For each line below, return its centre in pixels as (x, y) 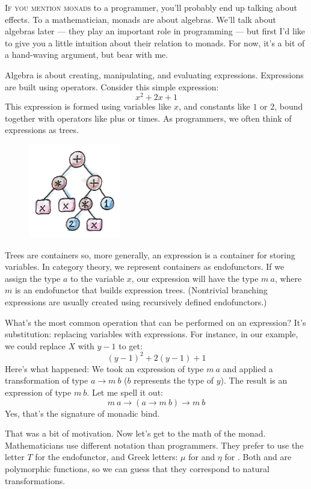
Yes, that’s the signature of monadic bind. (82, 413)
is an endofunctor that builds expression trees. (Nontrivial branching (141, 290)
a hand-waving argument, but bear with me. (87, 55)
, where (288, 278)
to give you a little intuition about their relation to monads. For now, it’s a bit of (155, 42)
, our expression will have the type (195, 278)
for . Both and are (258, 457)
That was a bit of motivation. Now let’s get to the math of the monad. (135, 433)
